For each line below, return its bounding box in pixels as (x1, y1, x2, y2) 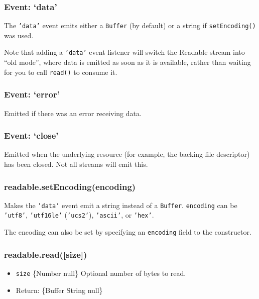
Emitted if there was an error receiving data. (4, 108, 142, 118)
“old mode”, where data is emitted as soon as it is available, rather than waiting (4, 57, 251, 67)
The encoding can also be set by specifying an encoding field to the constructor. (4, 227, 251, 237)
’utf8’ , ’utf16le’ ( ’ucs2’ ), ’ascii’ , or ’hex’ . (4, 210, 154, 220)
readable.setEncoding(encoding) (4, 180, 136, 192)
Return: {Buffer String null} (16, 284, 103, 295)
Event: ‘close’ (4, 129, 59, 142)
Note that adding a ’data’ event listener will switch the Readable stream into (4, 47, 245, 57)
